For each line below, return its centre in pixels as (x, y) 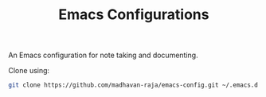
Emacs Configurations (134, 15)
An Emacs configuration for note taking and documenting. (103, 55)
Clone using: (29, 71)
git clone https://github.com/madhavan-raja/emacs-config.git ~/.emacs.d (133, 85)
